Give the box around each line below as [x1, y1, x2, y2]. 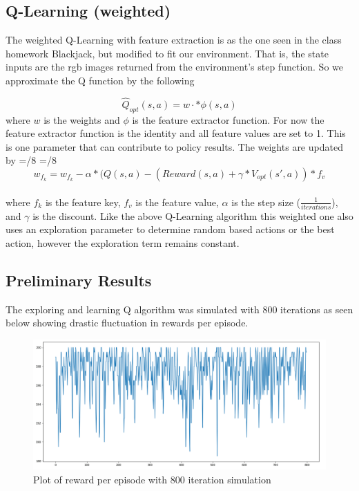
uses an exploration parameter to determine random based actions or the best [6, 222, 335, 237]
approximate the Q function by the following [6, 73, 195, 87]
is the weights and [43, 112, 120, 127]
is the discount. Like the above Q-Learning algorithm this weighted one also [32, 208, 353, 223]
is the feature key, [45, 194, 121, 209]
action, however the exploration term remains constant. [6, 236, 240, 250]
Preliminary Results [6, 270, 152, 291]
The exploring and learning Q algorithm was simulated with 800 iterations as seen [6, 302, 353, 316]
